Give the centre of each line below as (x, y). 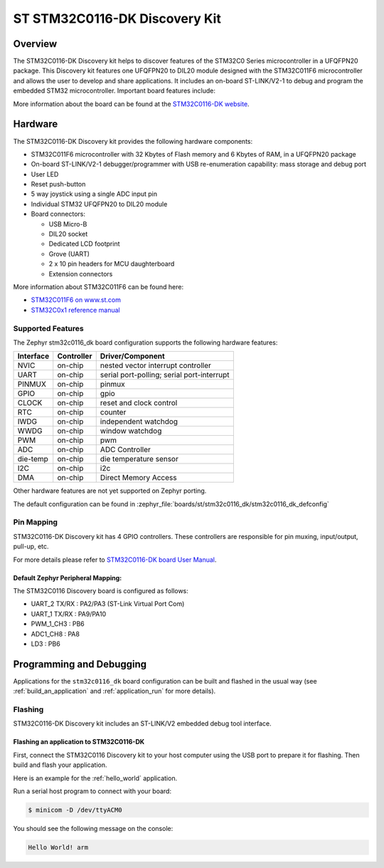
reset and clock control (139, 403)
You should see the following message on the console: (93, 828)
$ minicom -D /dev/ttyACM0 (75, 810)
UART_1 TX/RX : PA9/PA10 (69, 614)
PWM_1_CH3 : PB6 (58, 624)
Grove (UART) (69, 253)
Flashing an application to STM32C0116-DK (79, 742)
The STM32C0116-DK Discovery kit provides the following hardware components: (133, 141)
